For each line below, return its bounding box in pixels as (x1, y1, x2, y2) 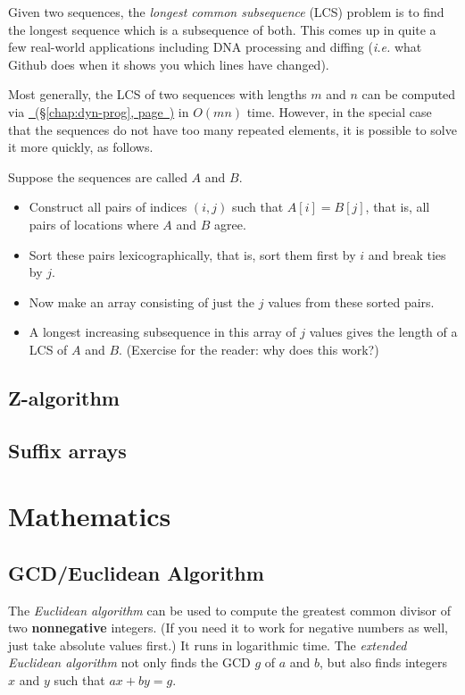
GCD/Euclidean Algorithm (8, 558, 264, 586)
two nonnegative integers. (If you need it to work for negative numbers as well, (8, 618, 448, 637)
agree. (214, 214, 246, 233)
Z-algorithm (8, 383, 120, 411)
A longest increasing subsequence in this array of (29, 322, 296, 341)
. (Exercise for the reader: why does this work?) (119, 339, 379, 358)
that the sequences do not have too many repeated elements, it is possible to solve (8, 120, 457, 138)
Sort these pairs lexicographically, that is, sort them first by (29, 245, 356, 264)
